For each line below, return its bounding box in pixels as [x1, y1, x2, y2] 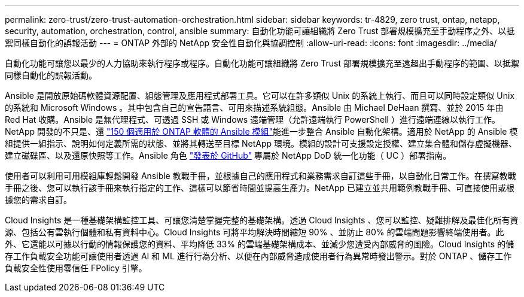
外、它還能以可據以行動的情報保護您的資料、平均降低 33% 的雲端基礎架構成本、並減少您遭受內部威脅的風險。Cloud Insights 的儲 [5, 239, 514, 249]
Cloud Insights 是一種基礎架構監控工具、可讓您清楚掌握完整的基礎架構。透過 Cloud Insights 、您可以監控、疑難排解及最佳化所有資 [5, 215, 519, 225]
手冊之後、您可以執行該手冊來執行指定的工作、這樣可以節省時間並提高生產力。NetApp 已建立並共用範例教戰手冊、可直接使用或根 [5, 183, 515, 193]
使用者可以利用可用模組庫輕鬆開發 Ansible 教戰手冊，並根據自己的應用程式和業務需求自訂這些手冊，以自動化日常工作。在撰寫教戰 [5, 171, 516, 181]
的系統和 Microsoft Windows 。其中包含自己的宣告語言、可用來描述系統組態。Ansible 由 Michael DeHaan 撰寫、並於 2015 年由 [5, 102, 504, 113]
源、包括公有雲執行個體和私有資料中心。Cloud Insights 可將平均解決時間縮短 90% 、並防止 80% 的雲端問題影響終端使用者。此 [5, 227, 504, 237]
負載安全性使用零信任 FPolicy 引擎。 [5, 263, 147, 273]
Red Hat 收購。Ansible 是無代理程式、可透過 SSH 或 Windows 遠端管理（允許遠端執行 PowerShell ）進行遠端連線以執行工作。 [5, 114, 500, 125]
